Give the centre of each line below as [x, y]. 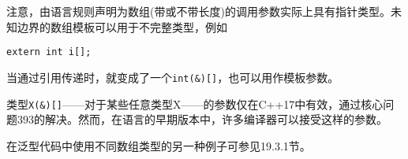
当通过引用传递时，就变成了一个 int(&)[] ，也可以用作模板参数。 [173, 77]
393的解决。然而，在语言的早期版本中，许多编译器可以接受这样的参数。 [202, 119]
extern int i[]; [49, 52]
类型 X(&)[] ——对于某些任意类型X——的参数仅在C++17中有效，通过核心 [195, 104]
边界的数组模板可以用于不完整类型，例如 [122, 26]
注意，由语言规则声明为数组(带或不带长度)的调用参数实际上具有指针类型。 [198, 11]
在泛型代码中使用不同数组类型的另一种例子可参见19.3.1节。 [159, 145]
